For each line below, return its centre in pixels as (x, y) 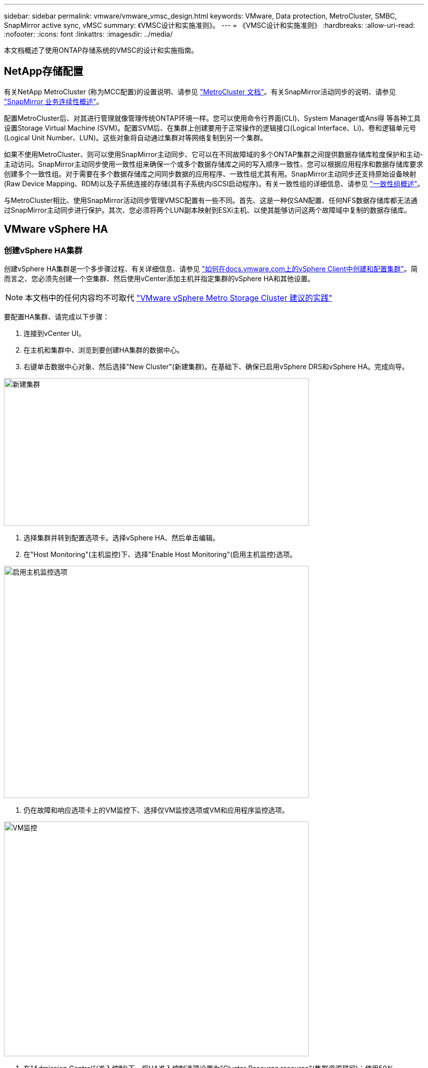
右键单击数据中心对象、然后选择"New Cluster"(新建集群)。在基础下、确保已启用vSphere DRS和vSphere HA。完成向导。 (216, 367)
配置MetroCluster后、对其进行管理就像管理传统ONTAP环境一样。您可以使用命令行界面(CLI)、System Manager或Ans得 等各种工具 (212, 118)
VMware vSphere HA (56, 229)
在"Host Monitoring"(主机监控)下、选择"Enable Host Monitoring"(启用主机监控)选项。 (160, 555)
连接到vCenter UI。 (54, 334)
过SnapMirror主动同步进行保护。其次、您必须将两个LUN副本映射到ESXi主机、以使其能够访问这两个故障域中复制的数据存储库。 (207, 210)
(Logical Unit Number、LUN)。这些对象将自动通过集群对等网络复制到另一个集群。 (136, 137)
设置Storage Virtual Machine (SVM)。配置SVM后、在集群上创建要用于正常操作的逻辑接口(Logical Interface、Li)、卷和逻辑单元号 (210, 128)
